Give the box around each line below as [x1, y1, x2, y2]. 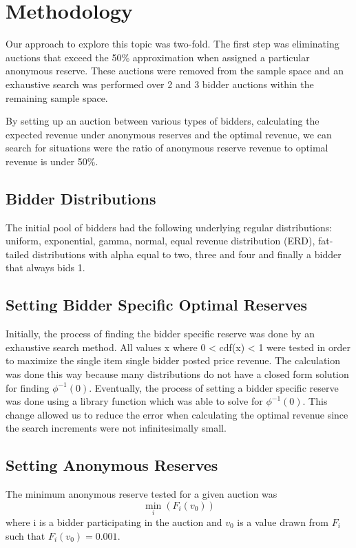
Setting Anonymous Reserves [6, 454, 218, 476]
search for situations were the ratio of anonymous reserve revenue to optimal [6, 140, 328, 155]
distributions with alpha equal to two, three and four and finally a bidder [32, 246, 342, 261]
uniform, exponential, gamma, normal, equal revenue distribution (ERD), [6, 233, 315, 248]
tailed [6, 246, 30, 261]
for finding [6, 380, 50, 394]
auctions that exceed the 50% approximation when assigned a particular [6, 50, 310, 64]
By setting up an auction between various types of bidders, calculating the [6, 114, 320, 128]
